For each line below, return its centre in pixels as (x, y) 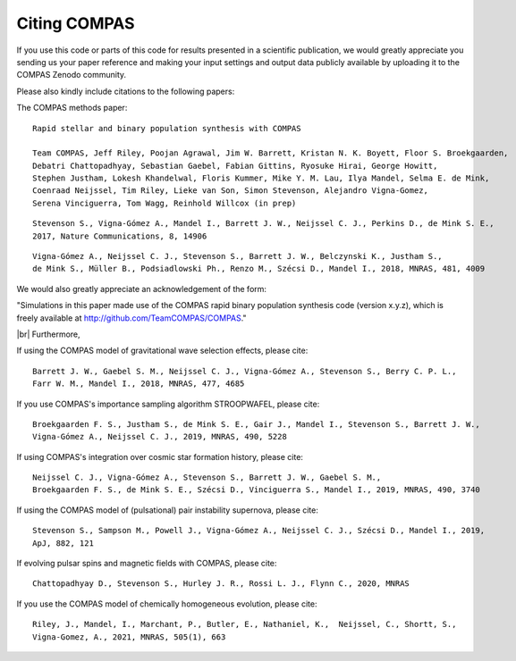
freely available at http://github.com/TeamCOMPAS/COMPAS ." (131, 318)
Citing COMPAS (76, 23)
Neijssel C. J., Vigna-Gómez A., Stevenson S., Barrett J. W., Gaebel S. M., (207, 477)
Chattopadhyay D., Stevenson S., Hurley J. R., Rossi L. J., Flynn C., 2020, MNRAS (221, 584)
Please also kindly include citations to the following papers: (126, 91)
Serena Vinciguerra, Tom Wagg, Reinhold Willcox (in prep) (165, 203)
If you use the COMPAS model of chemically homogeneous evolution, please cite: (167, 604)
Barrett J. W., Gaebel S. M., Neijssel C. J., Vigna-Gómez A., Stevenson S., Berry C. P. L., (245, 371)
